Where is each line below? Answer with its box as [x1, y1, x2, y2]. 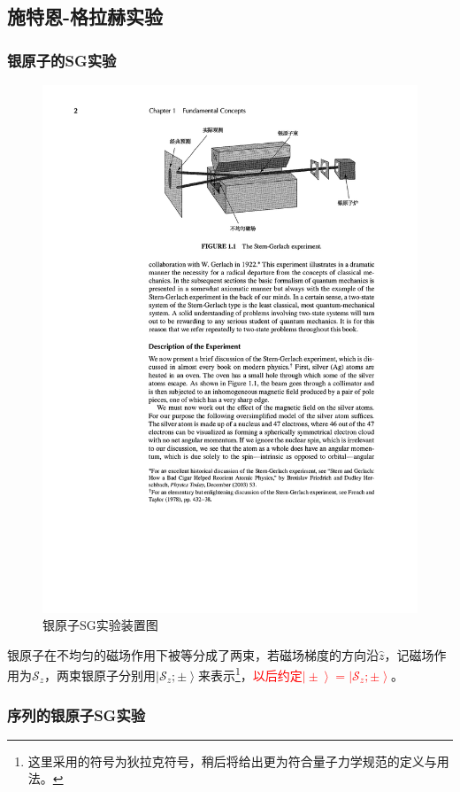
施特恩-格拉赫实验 [7, 3, 164, 30]
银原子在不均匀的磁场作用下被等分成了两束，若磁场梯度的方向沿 [7, 645, 379, 664]
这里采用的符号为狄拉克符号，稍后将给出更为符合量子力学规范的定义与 [27, 751, 437, 770]
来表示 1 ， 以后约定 [197, 664, 303, 684]
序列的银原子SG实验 [7, 703, 146, 726]
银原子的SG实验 [7, 49, 117, 71]
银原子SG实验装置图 [42, 616, 158, 634]
